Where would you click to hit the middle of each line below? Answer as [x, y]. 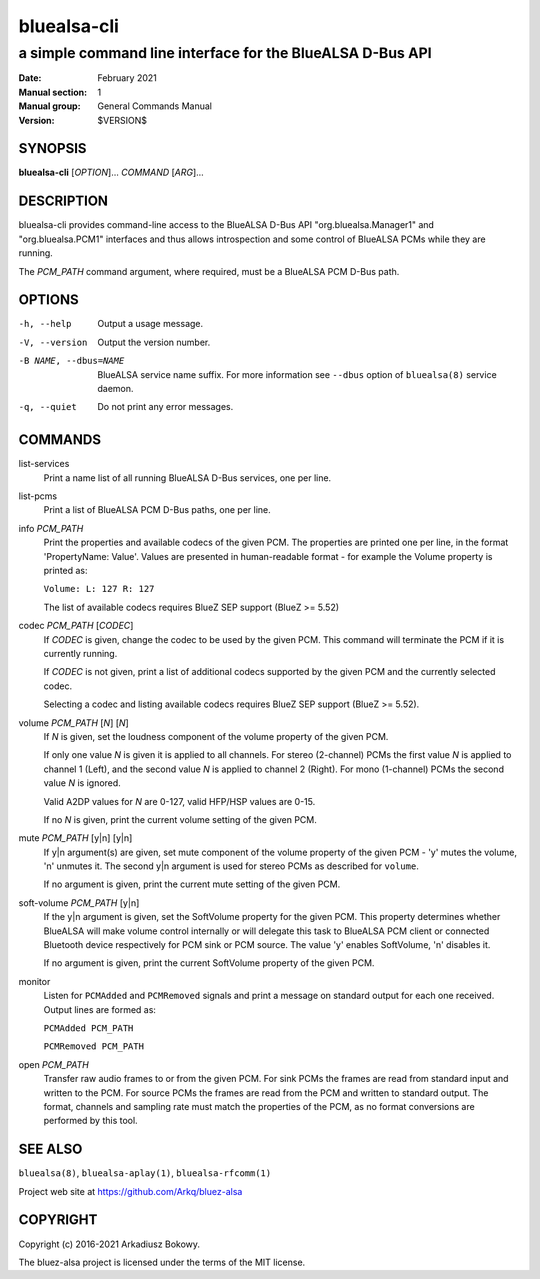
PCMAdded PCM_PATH [88, 1028]
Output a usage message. [150, 324]
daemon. [115, 389]
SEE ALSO [50, 1149]
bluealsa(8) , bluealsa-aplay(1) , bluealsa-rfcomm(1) [145, 1173]
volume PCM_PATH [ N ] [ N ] [73, 722]
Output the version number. [154, 342]
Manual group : [49, 106]
